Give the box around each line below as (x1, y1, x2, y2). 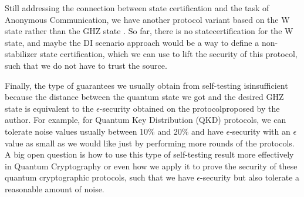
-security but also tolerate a (200, 171, 300, 183)
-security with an (229, 125, 291, 137)
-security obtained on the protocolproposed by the (99, 102, 280, 114)
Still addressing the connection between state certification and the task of (5, 2, 269, 14)
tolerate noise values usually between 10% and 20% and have (5, 125, 224, 137)
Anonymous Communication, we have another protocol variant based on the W (5, 13, 290, 25)
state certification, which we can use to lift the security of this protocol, (40, 48, 298, 60)
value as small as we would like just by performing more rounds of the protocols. (5, 136, 295, 149)
